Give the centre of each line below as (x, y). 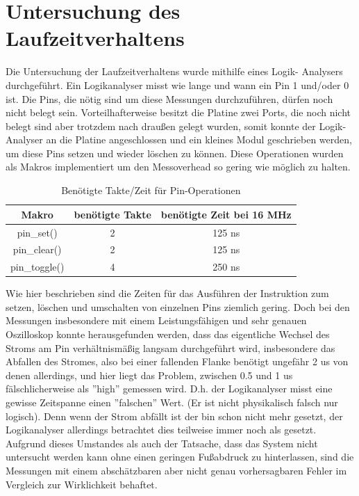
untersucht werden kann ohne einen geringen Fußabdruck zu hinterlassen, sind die (180, 457)
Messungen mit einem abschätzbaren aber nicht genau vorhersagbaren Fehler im (176, 470)
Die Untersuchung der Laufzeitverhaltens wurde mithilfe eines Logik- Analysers (174, 71)
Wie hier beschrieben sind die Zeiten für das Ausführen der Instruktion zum (167, 293)
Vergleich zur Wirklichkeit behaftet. (82, 484)
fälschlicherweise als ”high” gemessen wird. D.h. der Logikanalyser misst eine (169, 389)
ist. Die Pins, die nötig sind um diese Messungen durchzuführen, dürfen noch (169, 98)
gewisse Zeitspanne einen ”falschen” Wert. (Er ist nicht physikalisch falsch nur (172, 402)
